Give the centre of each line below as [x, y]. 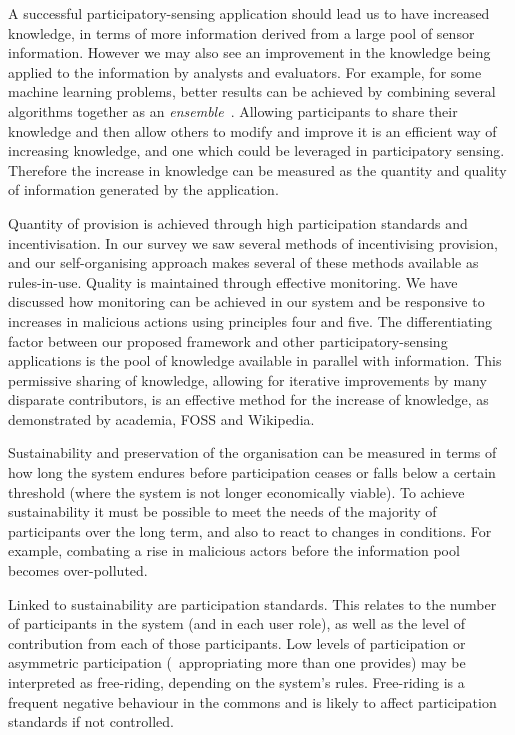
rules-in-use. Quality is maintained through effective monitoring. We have [233, 281]
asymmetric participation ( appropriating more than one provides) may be [237, 662]
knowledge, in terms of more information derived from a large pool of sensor [241, 32]
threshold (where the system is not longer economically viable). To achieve [236, 491]
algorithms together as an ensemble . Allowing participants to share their [233, 110]
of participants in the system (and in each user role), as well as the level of [237, 623]
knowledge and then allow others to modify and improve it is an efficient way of [252, 130]
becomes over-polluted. [78, 570]
